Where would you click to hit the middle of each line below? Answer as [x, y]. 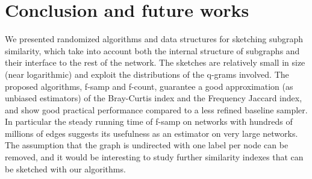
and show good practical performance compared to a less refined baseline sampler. [156, 109]
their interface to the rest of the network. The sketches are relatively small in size [155, 62]
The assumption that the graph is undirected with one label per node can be [147, 145]
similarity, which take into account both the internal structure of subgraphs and [152, 50]
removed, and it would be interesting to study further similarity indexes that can [154, 157]
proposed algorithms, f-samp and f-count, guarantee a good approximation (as [149, 86]
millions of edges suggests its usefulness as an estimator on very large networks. [151, 133]
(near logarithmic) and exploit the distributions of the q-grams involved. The [147, 74]
